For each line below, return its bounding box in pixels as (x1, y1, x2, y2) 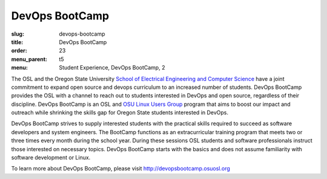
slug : (11, 30, 24, 37)
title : (11, 38, 24, 45)
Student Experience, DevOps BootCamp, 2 (59, 64, 165, 71)
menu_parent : (11, 55, 48, 63)
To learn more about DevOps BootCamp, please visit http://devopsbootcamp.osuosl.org (11, 165, 230, 172)
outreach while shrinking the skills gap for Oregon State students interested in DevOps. (11, 109, 229, 116)
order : (11, 47, 27, 54)
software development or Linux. (11, 154, 91, 161)
